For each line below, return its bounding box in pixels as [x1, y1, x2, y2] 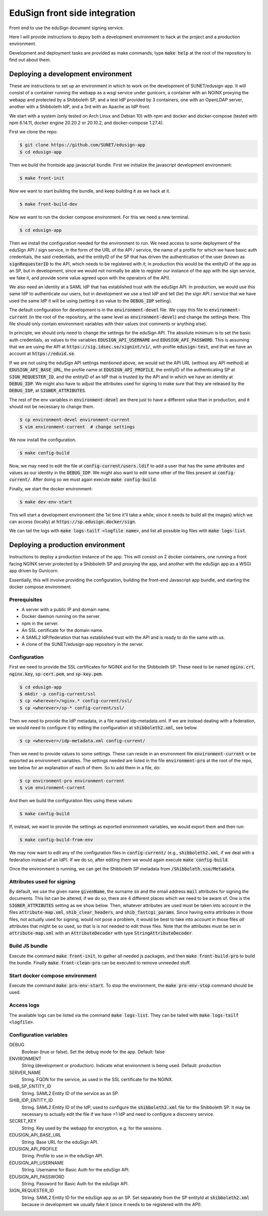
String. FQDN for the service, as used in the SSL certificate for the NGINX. [21, 1077, 173, 1082]
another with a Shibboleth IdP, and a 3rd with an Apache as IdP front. [9, 104, 151, 110]
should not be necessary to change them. [9, 404, 94, 409]
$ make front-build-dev [19, 201, 78, 207]
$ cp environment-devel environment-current [19, 417, 130, 423]
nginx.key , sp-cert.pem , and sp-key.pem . [9, 671, 103, 677]
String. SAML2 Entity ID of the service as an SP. [21, 1090, 119, 1096]
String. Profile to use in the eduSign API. [21, 1153, 104, 1159]
